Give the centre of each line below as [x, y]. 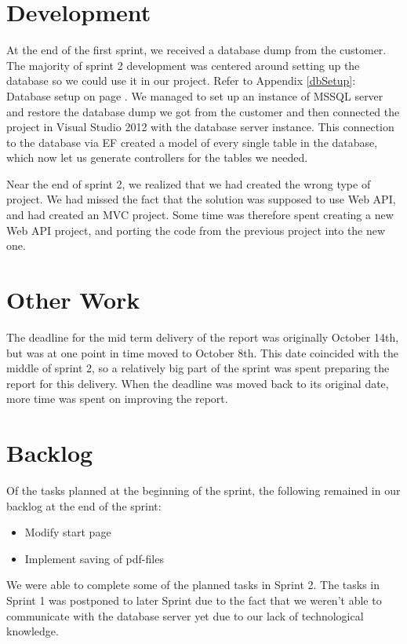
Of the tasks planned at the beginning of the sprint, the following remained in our [203, 490]
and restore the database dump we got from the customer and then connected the [203, 111]
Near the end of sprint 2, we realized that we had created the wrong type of [189, 183]
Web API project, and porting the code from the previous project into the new [196, 230]
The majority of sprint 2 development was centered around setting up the [183, 65]
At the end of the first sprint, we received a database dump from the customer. [196, 50]
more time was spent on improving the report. [117, 399]
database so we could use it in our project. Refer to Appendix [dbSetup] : [181, 80]
